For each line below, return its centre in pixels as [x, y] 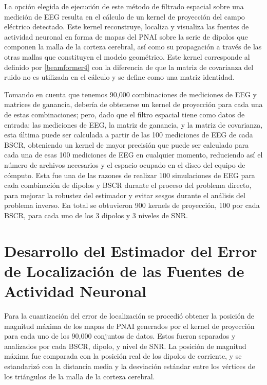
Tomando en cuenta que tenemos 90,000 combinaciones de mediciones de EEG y [130, 94]
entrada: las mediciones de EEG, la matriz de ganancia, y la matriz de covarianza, [133, 124]
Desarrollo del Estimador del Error [131, 250]
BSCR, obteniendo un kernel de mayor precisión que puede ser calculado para [127, 144]
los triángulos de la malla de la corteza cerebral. [80, 376]
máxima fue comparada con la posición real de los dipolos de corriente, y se [123, 356]
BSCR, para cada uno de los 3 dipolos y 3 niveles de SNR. [96, 215]
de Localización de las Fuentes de [124, 270]
